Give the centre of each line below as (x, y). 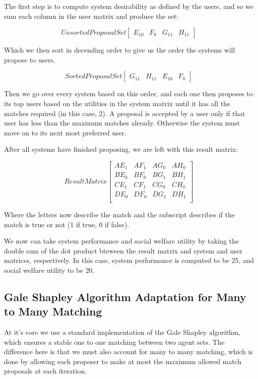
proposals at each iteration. (45, 371)
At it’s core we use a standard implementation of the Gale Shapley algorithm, (122, 332)
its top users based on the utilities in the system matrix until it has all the (117, 103)
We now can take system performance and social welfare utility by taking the (122, 241)
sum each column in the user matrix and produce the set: (91, 16)
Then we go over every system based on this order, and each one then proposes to (129, 94)
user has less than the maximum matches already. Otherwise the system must (122, 123)
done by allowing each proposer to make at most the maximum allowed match (123, 361)
